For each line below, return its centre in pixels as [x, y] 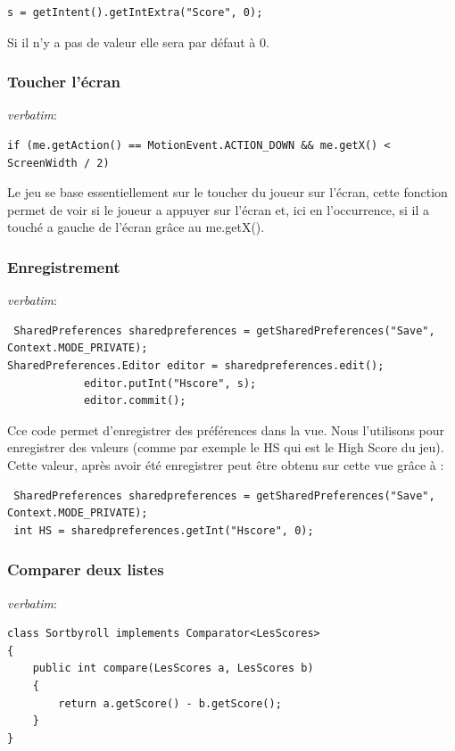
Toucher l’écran [64, 82]
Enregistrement [64, 266]
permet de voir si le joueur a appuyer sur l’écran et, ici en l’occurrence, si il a [219, 209]
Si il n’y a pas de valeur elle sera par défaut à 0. [138, 41]
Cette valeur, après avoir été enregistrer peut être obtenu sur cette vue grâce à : [226, 464]
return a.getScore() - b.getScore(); [170, 703]
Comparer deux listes [86, 569]
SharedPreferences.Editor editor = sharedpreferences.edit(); [196, 365]
